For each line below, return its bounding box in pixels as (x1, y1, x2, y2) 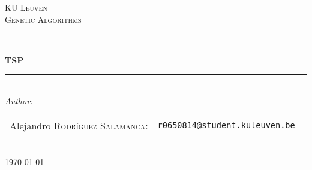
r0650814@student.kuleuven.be (157, 120, 295, 130)
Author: (5, 94, 33, 107)
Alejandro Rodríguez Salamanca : (10, 118, 148, 132)
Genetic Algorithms (5, 13, 82, 25)
